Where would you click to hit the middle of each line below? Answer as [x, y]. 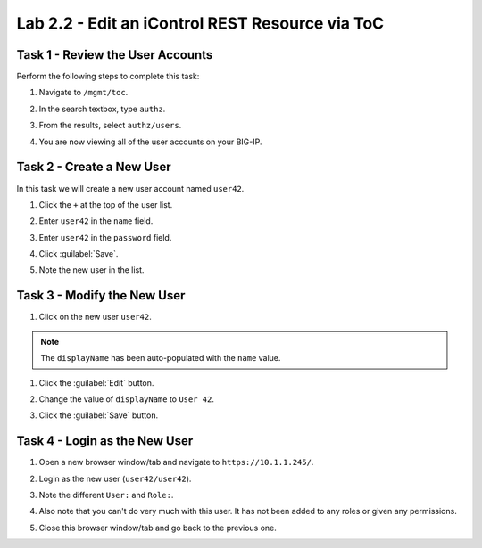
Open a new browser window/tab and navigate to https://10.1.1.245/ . [176, 462]
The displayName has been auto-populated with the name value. [161, 358]
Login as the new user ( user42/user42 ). [115, 478]
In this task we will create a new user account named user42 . [130, 188]
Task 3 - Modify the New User [101, 295]
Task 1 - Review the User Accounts [115, 55]
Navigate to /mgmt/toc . [83, 93]
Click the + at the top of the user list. [106, 204]
